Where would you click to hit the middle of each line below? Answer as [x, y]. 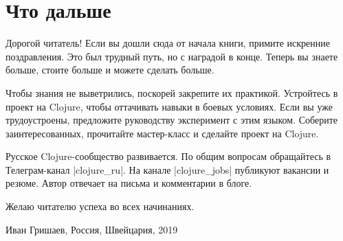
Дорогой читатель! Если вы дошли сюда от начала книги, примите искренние [168, 43]
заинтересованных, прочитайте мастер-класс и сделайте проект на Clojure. [162, 133]
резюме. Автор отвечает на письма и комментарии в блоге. [129, 183]
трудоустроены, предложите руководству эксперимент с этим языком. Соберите [172, 120]
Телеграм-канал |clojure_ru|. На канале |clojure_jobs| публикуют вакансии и [167, 169]
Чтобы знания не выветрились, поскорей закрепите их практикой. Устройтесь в [172, 92]
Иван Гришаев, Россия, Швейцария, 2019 [92, 229]
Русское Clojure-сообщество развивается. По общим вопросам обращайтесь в [168, 156]
